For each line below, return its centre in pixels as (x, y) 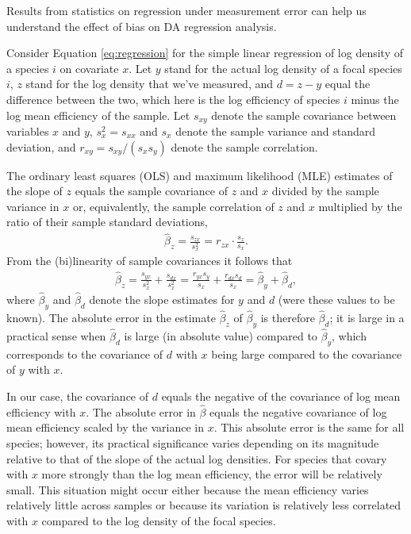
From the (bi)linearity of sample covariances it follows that (150, 261)
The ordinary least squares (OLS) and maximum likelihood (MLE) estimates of (200, 175)
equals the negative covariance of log (298, 411)
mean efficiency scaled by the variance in (105, 427)
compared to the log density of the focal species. (159, 521)
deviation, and (41, 146)
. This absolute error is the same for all (309, 427)
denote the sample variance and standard (276, 131)
